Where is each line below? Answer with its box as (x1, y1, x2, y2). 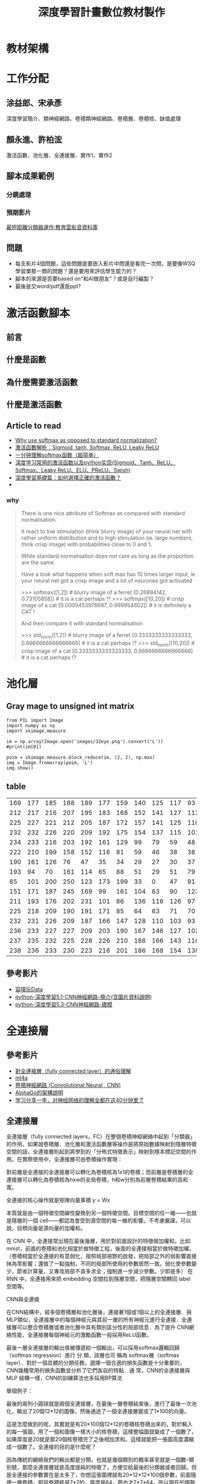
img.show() (6, 765, 34, 771)
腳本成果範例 (6, 171, 54, 182)
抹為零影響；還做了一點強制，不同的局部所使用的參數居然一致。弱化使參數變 (6, 1260, 197, 1267)
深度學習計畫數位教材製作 (37, 5, 165, 19)
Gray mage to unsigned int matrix (6, 701, 135, 711)
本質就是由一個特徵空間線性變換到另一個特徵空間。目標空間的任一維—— (6, 1209, 186, 1217)
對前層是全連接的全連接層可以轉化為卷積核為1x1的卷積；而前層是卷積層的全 (6, 1169, 194, 1176)
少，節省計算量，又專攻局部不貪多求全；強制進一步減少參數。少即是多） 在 (6, 1268, 193, 1275)
